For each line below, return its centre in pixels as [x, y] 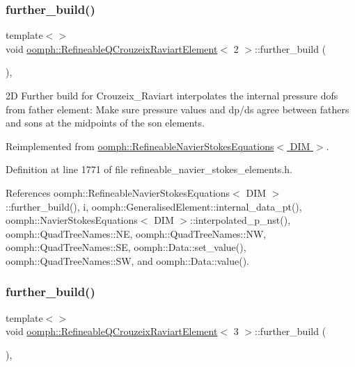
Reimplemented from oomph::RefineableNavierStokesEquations [140, 146]
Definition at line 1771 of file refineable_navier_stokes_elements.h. [149, 169]
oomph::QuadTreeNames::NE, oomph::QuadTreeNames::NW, [136, 233]
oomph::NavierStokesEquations [72, 220]
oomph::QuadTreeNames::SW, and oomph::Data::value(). [127, 260]
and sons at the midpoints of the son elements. [105, 123]
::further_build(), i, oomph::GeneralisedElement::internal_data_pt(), [154, 206]
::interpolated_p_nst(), [240, 220]
